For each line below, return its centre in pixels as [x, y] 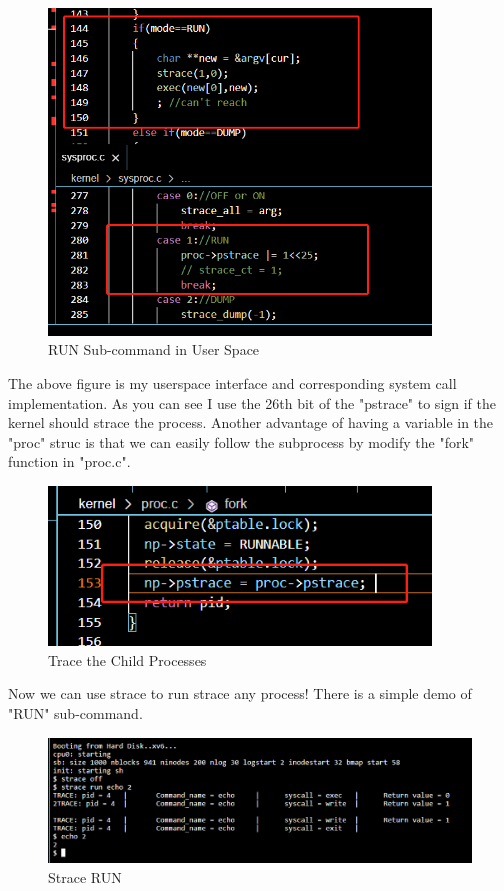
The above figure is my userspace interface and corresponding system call [232, 382]
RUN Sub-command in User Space [154, 349]
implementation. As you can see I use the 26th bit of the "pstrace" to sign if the [252, 402]
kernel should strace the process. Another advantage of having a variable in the [251, 422]
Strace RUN [85, 876]
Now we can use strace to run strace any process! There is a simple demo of [240, 693]
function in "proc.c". [69, 461]
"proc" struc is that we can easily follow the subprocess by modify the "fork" [241, 441]
